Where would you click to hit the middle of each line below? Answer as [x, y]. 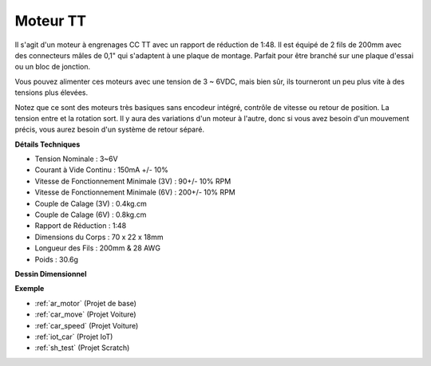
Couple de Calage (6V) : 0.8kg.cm [91, 214]
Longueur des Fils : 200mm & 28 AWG [98, 248]
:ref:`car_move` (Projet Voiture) [85, 314]
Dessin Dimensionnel [51, 274]
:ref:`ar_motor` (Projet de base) [86, 303]
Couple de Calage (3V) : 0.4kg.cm [91, 203]
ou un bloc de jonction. [53, 67]
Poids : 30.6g [57, 259]
